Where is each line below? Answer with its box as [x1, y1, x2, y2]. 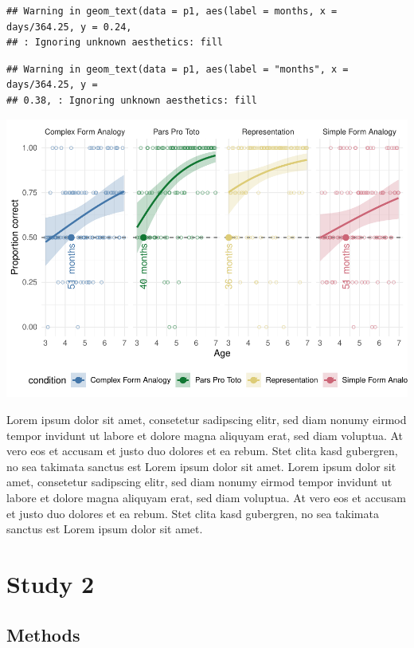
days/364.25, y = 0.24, [6, 21, 132, 33]
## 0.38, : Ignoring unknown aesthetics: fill [6, 94, 257, 106]
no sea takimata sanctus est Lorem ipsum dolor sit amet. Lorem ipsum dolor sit [6, 458, 396, 474]
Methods [6, 622, 80, 646]
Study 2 [6, 567, 95, 600]
